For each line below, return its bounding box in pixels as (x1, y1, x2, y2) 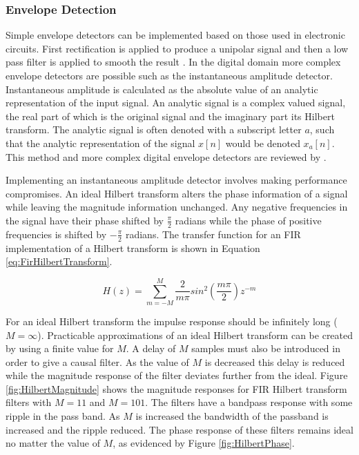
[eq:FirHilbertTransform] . (6, 254, 113, 269)
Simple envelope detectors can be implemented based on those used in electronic (6, 28, 345, 42)
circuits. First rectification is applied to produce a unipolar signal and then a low (6, 41, 349, 55)
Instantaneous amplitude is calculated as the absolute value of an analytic (6, 81, 318, 96)
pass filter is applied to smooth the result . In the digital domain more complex (6, 55, 341, 69)
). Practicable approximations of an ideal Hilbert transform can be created (37, 327, 353, 342)
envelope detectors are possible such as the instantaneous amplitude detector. (6, 68, 333, 82)
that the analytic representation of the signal (6, 135, 195, 150)
